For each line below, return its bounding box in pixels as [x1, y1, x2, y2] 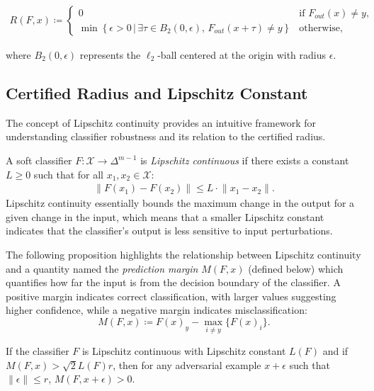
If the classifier [6, 344, 69, 358]
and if [322, 344, 348, 358]
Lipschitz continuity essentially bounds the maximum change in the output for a [6, 195, 355, 210]
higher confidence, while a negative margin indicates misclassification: [6, 302, 307, 317]
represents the [79, 47, 141, 62]
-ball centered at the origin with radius [157, 47, 327, 62]
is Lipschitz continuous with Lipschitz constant [81, 344, 286, 358]
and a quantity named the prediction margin [6, 261, 198, 276]
